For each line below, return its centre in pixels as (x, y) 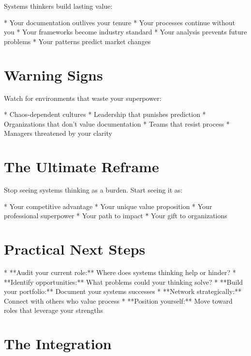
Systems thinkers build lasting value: (58, 6)
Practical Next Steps (75, 249)
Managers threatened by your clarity (58, 133)
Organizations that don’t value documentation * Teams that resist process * (117, 123)
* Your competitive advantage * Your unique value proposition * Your (108, 206)
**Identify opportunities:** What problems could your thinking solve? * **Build (124, 282)
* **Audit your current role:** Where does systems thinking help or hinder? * (120, 272)
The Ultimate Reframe (81, 167)
